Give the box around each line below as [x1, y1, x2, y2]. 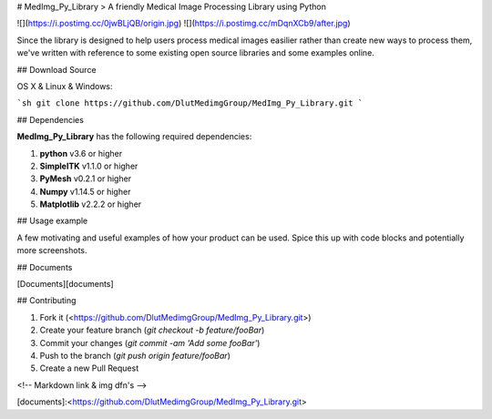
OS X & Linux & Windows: [16, 80, 113, 91]
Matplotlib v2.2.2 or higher [39, 199, 142, 209]
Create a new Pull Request [39, 363, 139, 373]
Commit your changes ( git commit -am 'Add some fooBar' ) [39, 337, 261, 348]
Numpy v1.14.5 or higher [39, 186, 131, 197]
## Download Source [16, 64, 97, 75]
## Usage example [16, 215, 88, 227]
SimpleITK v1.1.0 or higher [39, 160, 138, 171]
